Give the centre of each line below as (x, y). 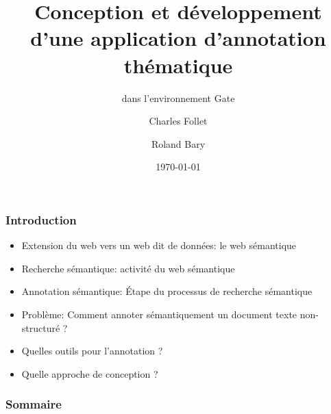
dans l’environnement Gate (178, 98)
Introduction (41, 219)
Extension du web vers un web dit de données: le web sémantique (159, 245)
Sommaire (34, 404)
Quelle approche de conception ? (90, 373)
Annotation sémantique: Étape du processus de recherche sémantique (167, 291)
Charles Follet (178, 121)
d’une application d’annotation (178, 38)
